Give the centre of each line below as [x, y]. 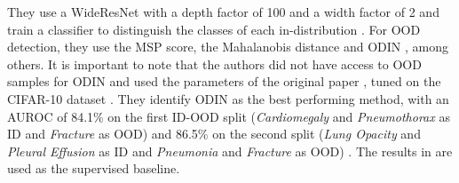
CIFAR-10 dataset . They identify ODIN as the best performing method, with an [228, 98]
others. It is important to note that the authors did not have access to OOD [214, 64]
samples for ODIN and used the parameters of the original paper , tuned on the [224, 81]
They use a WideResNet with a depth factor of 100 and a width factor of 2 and [223, 12]
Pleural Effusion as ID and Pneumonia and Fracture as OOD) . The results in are [230, 151]
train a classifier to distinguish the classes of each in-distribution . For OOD [214, 29]
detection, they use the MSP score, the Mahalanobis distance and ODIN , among [228, 47]
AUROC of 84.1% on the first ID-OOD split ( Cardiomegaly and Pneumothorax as [229, 116]
